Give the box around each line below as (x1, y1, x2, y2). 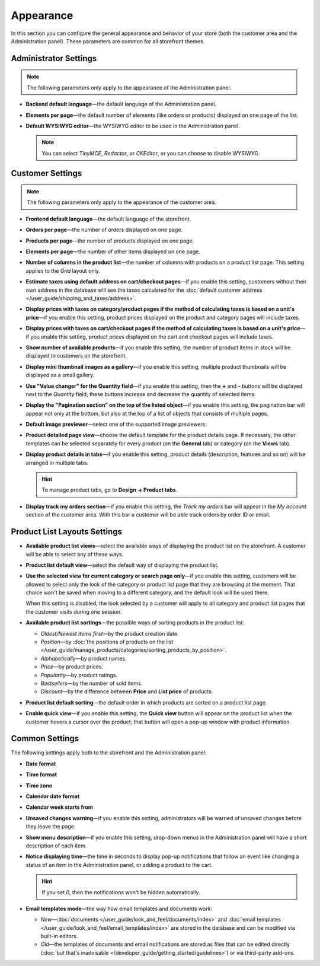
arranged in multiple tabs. (25, 459, 89, 466)
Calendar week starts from (25, 804, 93, 811)
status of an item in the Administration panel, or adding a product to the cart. (25, 861, 213, 868)
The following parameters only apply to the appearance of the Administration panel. (27, 84, 232, 91)
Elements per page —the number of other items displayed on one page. (25, 248, 201, 255)
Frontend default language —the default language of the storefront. (25, 215, 191, 222)
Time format (25, 771, 57, 778)
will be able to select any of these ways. (25, 550, 124, 557)
